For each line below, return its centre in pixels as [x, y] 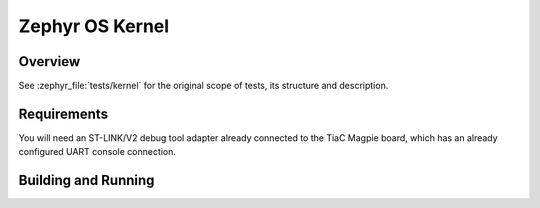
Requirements [63, 113]
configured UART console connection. [97, 152]
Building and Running [86, 180]
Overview [49, 61]
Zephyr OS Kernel [94, 26]
